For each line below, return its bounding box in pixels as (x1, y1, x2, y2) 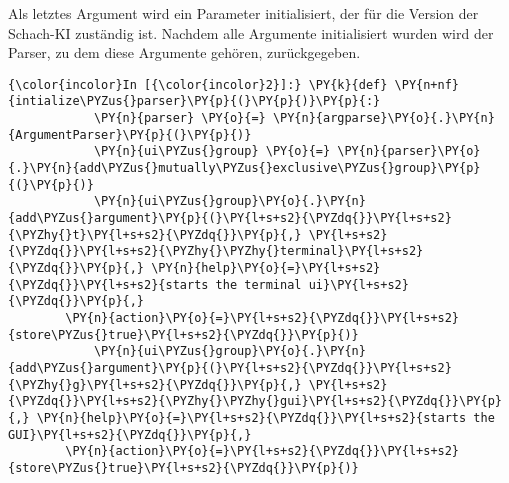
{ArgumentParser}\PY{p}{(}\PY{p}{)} (8, 127, 252, 142)
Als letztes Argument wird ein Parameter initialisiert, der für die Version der (8, 3, 479, 23)
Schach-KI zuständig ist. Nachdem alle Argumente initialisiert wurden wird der (8, 22, 494, 43)
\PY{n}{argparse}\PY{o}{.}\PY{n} (272, 111, 495, 126)
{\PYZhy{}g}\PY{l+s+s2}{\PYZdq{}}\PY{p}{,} (8, 377, 302, 392)
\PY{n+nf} (394, 77, 460, 92)
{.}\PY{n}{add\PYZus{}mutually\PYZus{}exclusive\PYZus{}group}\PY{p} (8, 161, 481, 176)
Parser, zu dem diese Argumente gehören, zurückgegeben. (8, 42, 361, 63)
